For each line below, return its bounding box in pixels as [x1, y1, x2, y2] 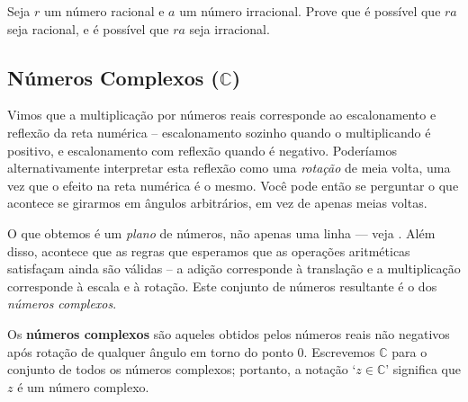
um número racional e [43, 2, 165, 20]
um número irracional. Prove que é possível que [179, 2, 441, 20]
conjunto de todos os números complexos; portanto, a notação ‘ [7, 360, 356, 379]
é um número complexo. [17, 377, 149, 396]
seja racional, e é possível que [7, 19, 169, 38]
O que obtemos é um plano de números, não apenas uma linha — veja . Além [7, 223, 436, 242]
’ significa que [385, 360, 461, 379]
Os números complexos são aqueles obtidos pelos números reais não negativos [7, 324, 450, 343]
